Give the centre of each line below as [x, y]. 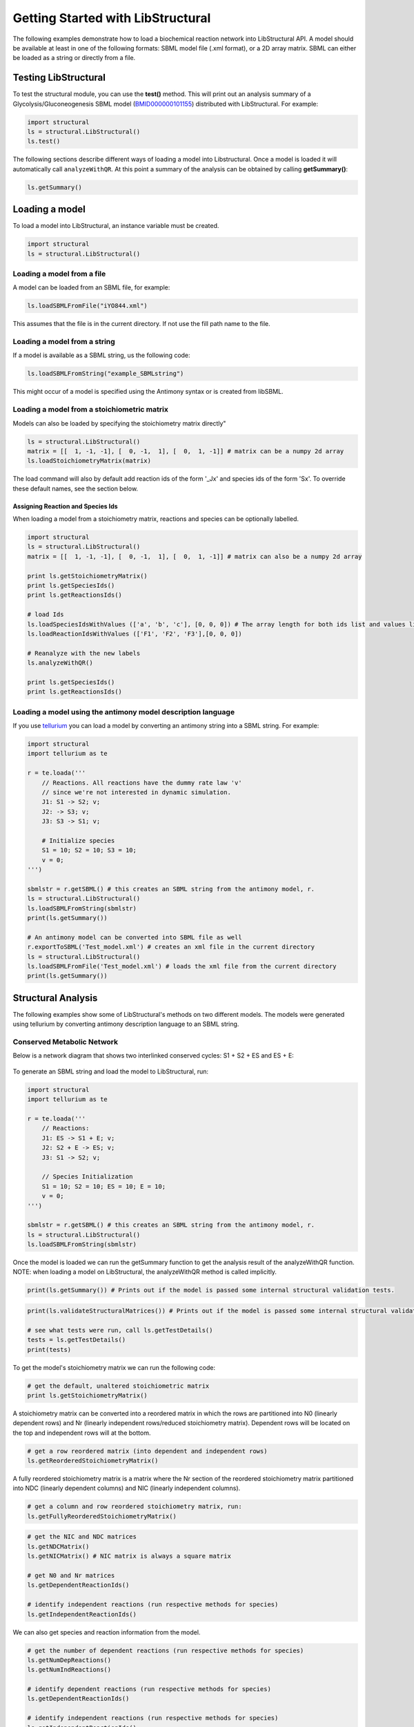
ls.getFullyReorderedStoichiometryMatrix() [102, 1516]
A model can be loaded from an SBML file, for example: [91, 287]
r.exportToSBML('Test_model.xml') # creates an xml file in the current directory [171, 947]
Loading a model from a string [64, 342]
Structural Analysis [55, 998]
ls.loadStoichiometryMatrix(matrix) [89, 461]
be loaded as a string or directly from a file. [74, 58]
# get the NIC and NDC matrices [82, 1537]
